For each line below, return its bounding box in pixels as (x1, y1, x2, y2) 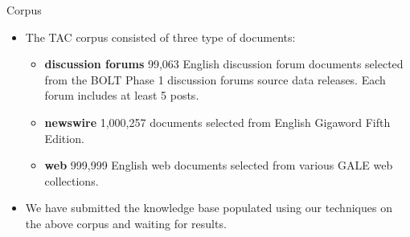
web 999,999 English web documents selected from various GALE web (44, 157, 393, 174)
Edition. (44, 129, 84, 146)
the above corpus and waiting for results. (25, 215, 227, 231)
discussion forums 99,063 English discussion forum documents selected (44, 55, 404, 72)
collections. (44, 172, 99, 189)
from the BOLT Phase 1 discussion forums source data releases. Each (44, 71, 386, 88)
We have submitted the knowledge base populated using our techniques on (25, 199, 392, 216)
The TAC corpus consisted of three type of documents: (25, 28, 296, 45)
